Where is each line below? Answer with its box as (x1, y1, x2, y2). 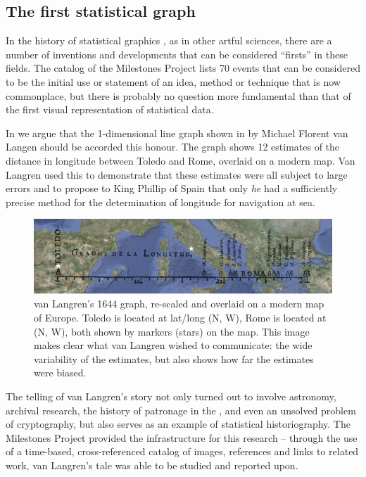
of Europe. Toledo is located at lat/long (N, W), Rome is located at (34, 310, 327, 324)
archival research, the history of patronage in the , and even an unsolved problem (6, 402, 356, 417)
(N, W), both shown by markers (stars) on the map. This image (34, 324, 310, 338)
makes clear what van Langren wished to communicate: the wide (34, 338, 313, 352)
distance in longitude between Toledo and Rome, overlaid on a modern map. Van (6, 153, 355, 167)
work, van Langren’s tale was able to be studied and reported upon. (6, 457, 298, 472)
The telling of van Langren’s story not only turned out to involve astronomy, (6, 388, 336, 403)
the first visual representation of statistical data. (6, 102, 214, 117)
